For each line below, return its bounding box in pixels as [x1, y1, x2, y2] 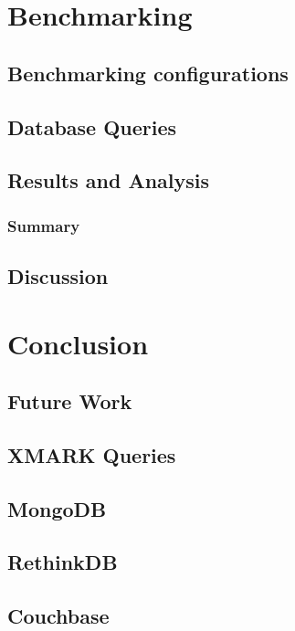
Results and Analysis [7, 166, 210, 195]
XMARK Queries [7, 440, 176, 468]
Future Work [7, 387, 132, 415]
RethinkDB [7, 548, 118, 576]
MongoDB [7, 494, 107, 522]
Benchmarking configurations [7, 58, 289, 87]
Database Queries [7, 112, 177, 141]
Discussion [7, 261, 109, 289]
